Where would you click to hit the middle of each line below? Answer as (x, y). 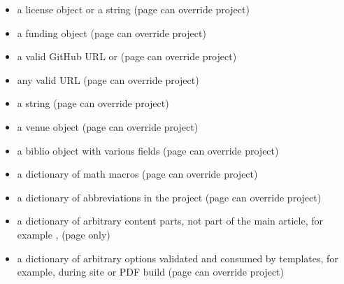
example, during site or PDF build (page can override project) (151, 272)
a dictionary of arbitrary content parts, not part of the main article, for (170, 221)
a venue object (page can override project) (108, 126)
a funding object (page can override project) (112, 33)
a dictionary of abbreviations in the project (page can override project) (169, 197)
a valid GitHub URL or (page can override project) (127, 56)
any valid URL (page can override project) (108, 79)
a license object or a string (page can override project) (133, 9)
